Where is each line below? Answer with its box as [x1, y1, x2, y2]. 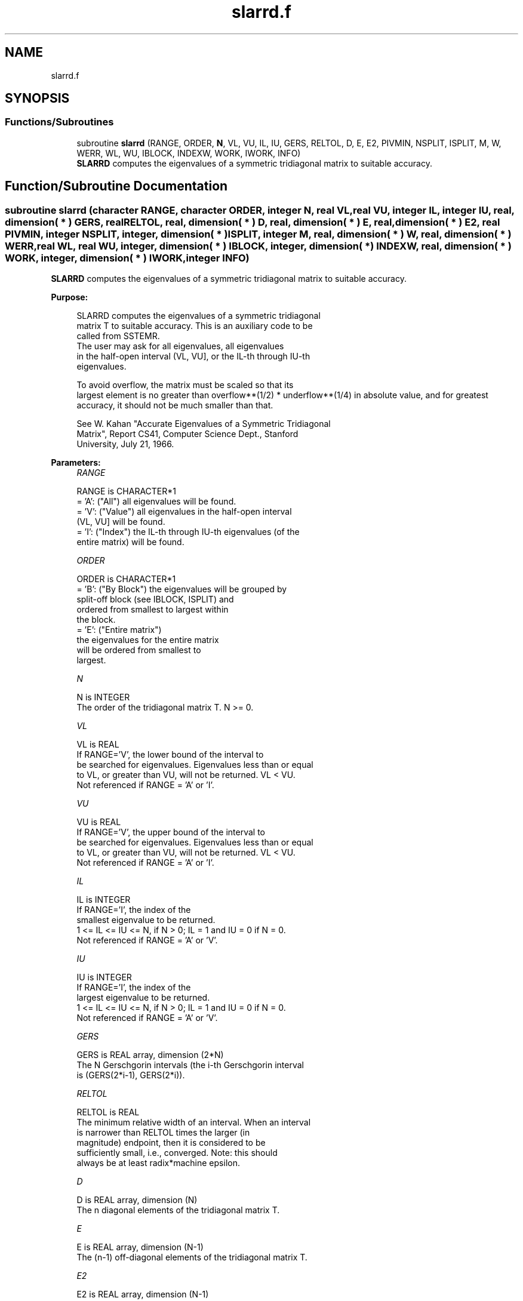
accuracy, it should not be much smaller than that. [76, 400, 273, 411]
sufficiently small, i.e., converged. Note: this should [76, 1148, 278, 1158]
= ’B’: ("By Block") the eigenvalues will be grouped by [76, 584, 287, 595]
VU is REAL [76, 817, 121, 828]
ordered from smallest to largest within [76, 604, 229, 615]
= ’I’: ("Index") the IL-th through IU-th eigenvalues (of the [76, 527, 300, 537]
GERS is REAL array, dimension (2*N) [76, 1050, 224, 1060]
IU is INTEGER [76, 972, 132, 983]
